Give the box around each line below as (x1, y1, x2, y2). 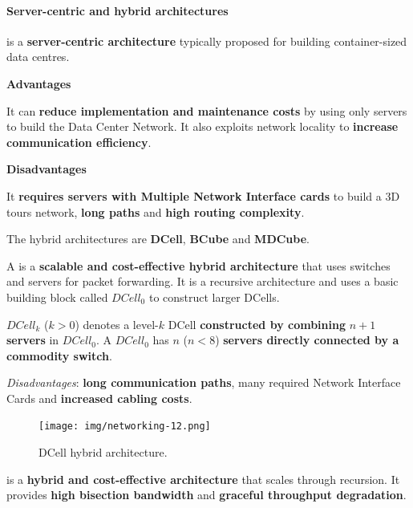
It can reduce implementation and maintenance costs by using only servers (6, 102, 407, 119)
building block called (6, 288, 108, 305)
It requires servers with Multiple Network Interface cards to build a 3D (6, 187, 400, 204)
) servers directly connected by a (215, 331, 399, 348)
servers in (6, 331, 59, 348)
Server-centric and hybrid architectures (6, 2, 229, 18)
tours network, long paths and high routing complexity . (6, 203, 305, 220)
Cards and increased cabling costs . (6, 389, 192, 406)
